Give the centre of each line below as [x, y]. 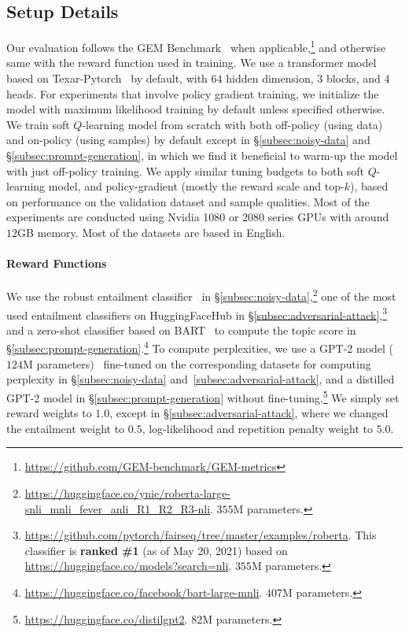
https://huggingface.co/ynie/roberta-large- [127, 492]
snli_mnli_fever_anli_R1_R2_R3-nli [118, 508]
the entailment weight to [66, 428]
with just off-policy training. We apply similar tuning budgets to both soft [186, 170]
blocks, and [353, 78]
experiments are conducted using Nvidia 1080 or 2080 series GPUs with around [198, 217]
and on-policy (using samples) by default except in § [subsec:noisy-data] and [188, 140]
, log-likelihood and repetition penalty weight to [257, 428]
